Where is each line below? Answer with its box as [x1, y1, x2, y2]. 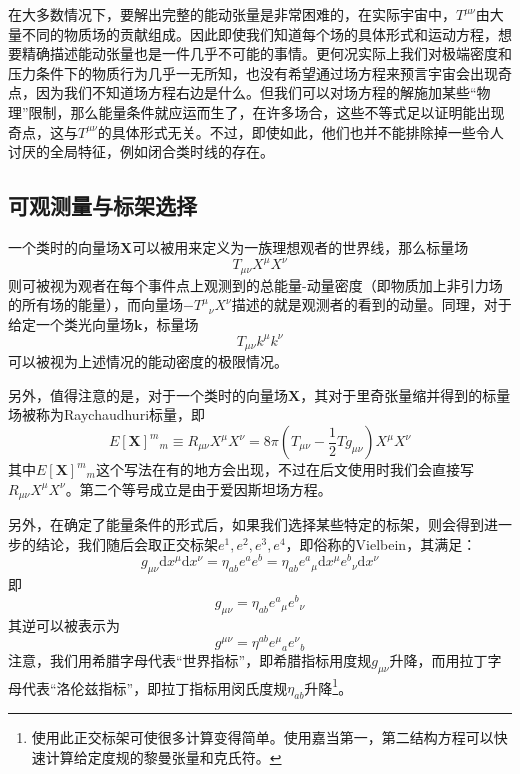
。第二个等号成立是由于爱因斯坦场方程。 [65, 478, 332, 499]
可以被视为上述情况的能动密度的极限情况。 [8, 351, 288, 372]
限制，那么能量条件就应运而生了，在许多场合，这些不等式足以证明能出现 [28, 101, 505, 122]
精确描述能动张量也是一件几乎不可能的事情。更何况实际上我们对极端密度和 [21, 43, 512, 64]
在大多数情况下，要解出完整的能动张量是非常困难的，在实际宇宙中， [8, 4, 456, 24]
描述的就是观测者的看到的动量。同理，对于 [231, 294, 512, 315]
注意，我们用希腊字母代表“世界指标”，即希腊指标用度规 [8, 649, 372, 670]
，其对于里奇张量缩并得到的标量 [300, 384, 511, 405]
